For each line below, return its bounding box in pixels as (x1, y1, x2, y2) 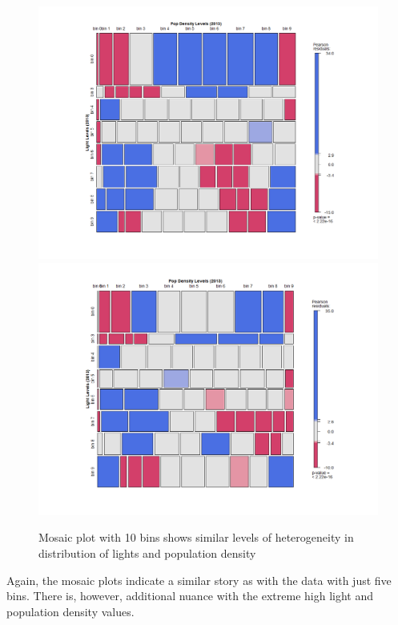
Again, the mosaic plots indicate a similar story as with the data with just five (6, 571, 392, 588)
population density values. (6, 603, 135, 619)
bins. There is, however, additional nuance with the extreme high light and (6, 587, 374, 604)
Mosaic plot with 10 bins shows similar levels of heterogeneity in (38, 529, 354, 546)
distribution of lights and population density (38, 544, 256, 561)
